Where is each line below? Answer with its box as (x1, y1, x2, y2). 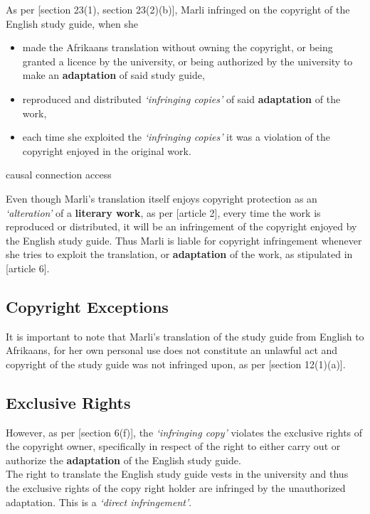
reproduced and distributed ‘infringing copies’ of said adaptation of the (22, 91, 341, 106)
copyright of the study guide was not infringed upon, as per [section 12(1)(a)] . (6, 356, 346, 371)
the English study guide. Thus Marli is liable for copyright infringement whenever (6, 232, 362, 247)
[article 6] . (6, 260, 50, 275)
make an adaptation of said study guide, (22, 68, 205, 82)
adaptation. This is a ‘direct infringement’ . (6, 494, 192, 509)
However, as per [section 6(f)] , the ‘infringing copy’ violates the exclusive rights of (6, 424, 363, 439)
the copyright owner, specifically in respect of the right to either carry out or (6, 439, 341, 454)
